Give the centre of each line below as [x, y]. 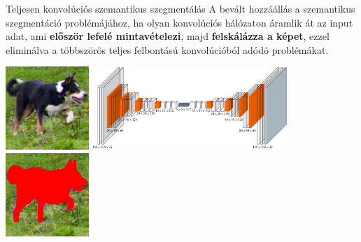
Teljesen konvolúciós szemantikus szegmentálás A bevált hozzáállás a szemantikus [180, 8]
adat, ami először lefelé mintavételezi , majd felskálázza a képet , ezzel [168, 36]
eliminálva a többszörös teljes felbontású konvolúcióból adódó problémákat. [167, 49]
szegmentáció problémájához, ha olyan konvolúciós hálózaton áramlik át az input [179, 22]
